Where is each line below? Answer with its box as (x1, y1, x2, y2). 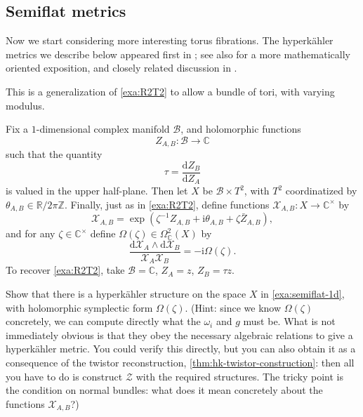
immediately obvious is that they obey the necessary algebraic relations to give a (6, 327, 353, 342)
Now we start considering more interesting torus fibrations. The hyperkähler (6, 33, 334, 48)
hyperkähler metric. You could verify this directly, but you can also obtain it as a (6, 341, 356, 356)
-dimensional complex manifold (36, 121, 170, 136)
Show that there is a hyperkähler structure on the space (6, 286, 246, 301)
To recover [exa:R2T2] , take (6, 263, 125, 277)
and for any (6, 226, 55, 241)
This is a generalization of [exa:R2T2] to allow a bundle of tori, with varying (6, 84, 335, 98)
